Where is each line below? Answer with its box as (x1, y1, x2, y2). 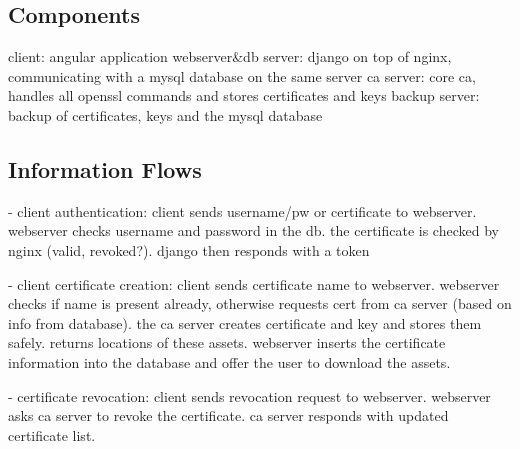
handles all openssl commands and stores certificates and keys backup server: (8, 85, 480, 106)
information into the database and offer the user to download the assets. (8, 351, 451, 372)
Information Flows (8, 153, 202, 184)
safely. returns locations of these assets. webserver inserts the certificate (8, 332, 446, 353)
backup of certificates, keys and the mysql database (8, 104, 323, 125)
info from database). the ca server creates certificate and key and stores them (8, 312, 482, 333)
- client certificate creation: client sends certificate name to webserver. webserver (8, 273, 500, 294)
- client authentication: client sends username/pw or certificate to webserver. (8, 200, 477, 221)
